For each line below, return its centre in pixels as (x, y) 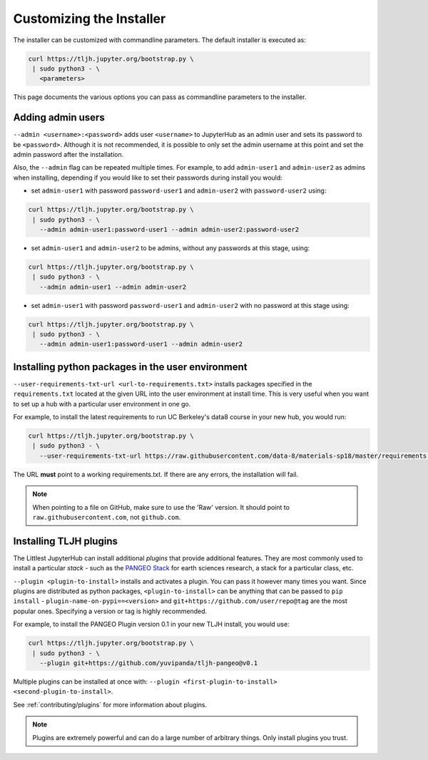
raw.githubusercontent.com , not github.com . (107, 518)
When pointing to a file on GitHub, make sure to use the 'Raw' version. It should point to (161, 507)
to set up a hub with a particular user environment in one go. (102, 404)
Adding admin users (59, 118)
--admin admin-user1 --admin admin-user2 (113, 287)
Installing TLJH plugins (65, 541)
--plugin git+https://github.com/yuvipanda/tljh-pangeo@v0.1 (149, 663)
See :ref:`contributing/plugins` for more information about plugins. (110, 704)
